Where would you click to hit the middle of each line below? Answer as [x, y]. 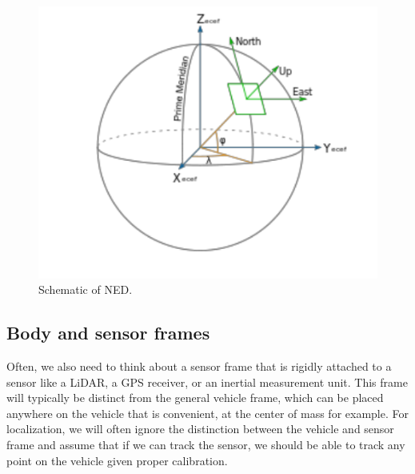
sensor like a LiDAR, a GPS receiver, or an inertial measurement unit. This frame [207, 382]
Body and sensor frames [108, 333]
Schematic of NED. [86, 289]
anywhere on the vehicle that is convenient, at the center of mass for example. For [207, 413]
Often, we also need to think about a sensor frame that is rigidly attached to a [199, 366]
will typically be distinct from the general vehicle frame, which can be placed [195, 398]
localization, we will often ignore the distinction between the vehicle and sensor [200, 429]
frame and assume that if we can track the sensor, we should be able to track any [206, 444]
